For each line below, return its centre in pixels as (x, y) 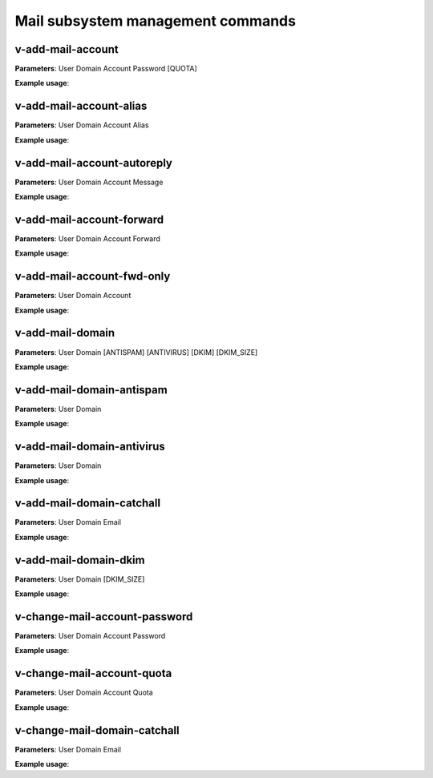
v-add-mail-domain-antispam (91, 390)
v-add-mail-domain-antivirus (90, 447)
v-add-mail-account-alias (81, 106)
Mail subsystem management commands (156, 21)
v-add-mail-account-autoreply (93, 163)
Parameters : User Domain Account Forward (87, 238)
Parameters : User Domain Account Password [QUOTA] (106, 69)
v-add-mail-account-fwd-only (93, 276)
